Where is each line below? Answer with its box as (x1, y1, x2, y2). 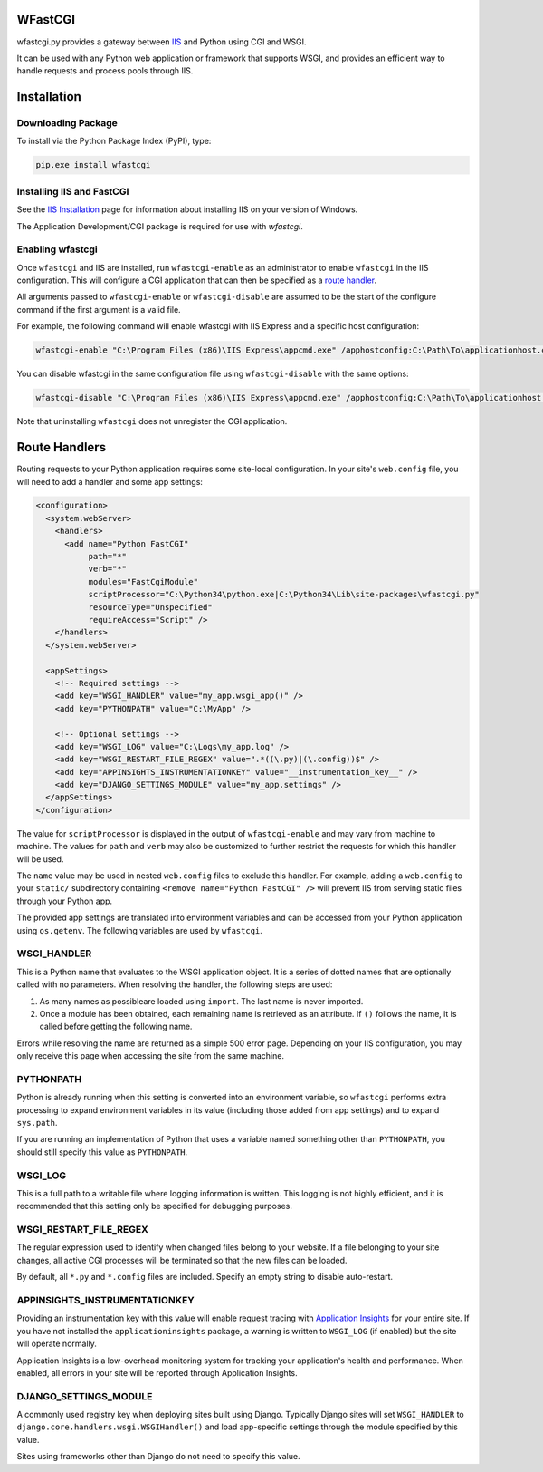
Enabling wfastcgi (16, 243, 99, 256)
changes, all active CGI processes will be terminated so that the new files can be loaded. (16, 1254, 348, 1265)
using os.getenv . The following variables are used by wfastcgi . (16, 925, 262, 935)
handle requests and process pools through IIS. (16, 65, 194, 76)
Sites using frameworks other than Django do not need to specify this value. (16, 1451, 300, 1462)
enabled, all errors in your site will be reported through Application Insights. (16, 1367, 298, 1378)
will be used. (16, 853, 64, 865)
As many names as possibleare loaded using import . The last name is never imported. (39, 995, 364, 1006)
